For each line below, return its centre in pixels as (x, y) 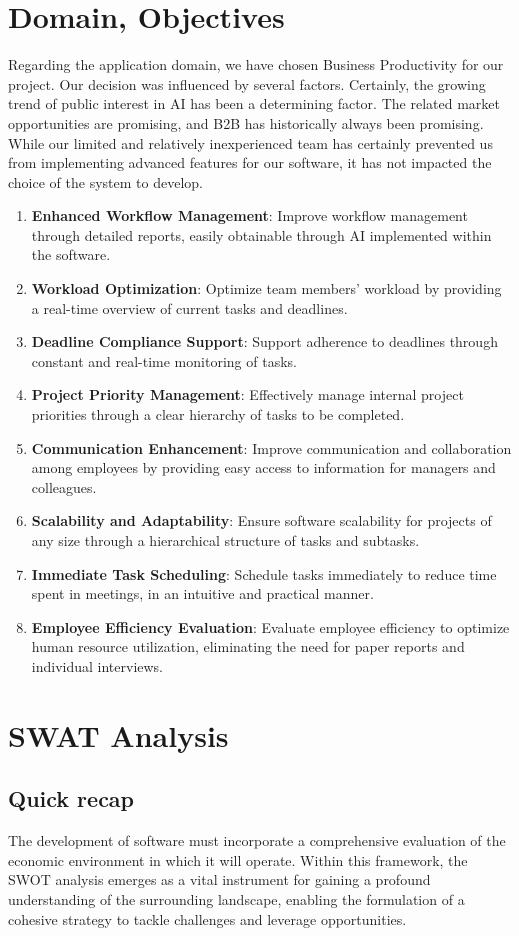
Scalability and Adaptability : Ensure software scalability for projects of (261, 520)
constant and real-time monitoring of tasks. (164, 360)
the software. (71, 254)
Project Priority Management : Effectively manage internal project (247, 394)
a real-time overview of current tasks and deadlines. (189, 307)
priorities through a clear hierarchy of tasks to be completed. (218, 414)
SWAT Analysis (118, 734)
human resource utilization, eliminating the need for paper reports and (248, 646)
